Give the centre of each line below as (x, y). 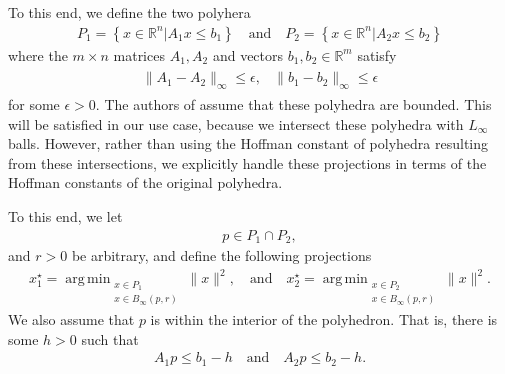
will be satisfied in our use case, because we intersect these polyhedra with (236, 123)
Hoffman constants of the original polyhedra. (145, 182)
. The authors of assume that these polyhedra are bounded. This (293, 104)
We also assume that (71, 319)
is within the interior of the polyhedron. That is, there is (324, 319)
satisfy (377, 54)
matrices (139, 54)
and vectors (248, 54)
